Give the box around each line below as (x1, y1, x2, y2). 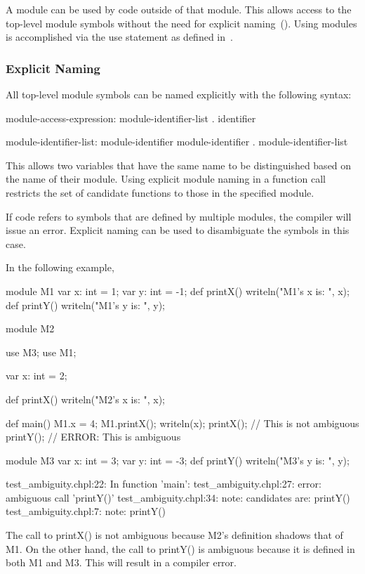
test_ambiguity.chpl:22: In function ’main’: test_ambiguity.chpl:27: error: (6, 476, 321, 491)
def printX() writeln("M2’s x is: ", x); (6, 391, 165, 406)
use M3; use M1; (6, 344, 77, 359)
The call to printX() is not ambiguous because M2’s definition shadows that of (6, 528, 343, 542)
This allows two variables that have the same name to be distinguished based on (6, 157, 352, 172)
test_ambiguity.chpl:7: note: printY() (6, 504, 166, 518)
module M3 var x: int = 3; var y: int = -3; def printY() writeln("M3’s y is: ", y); (6, 452, 350, 467)
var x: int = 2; (6, 368, 67, 383)
